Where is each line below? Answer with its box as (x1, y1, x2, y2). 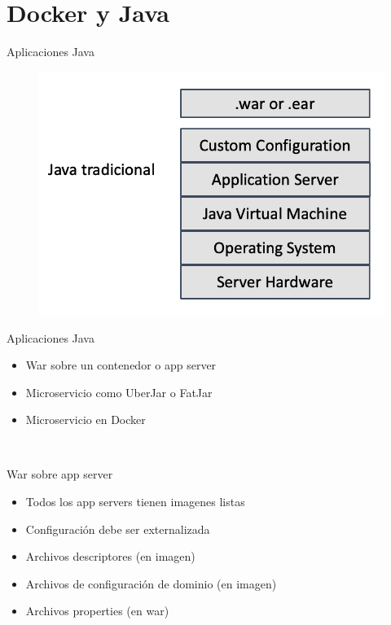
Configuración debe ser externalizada (25, 520, 210, 537)
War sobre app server (7, 465, 113, 483)
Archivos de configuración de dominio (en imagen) (25, 575, 277, 592)
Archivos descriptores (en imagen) (25, 548, 195, 565)
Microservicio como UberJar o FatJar (25, 383, 213, 400)
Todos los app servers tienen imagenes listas (25, 493, 245, 510)
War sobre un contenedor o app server (25, 356, 217, 374)
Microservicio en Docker (25, 411, 146, 428)
